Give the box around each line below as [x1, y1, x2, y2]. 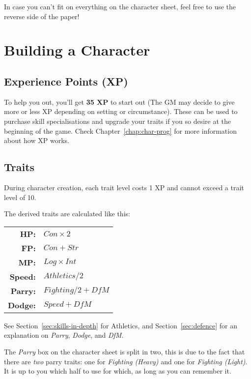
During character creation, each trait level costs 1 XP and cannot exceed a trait [4, 182, 244, 192]
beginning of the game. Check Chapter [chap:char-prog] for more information [4, 125, 237, 136]
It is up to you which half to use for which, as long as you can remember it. [4, 366, 231, 376]
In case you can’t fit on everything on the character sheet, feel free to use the [4, 1, 236, 11]
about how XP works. [4, 135, 69, 146]
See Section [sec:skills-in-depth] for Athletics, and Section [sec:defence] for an [4, 320, 237, 330]
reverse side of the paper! [4, 11, 80, 21]
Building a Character [4, 40, 150, 60]
